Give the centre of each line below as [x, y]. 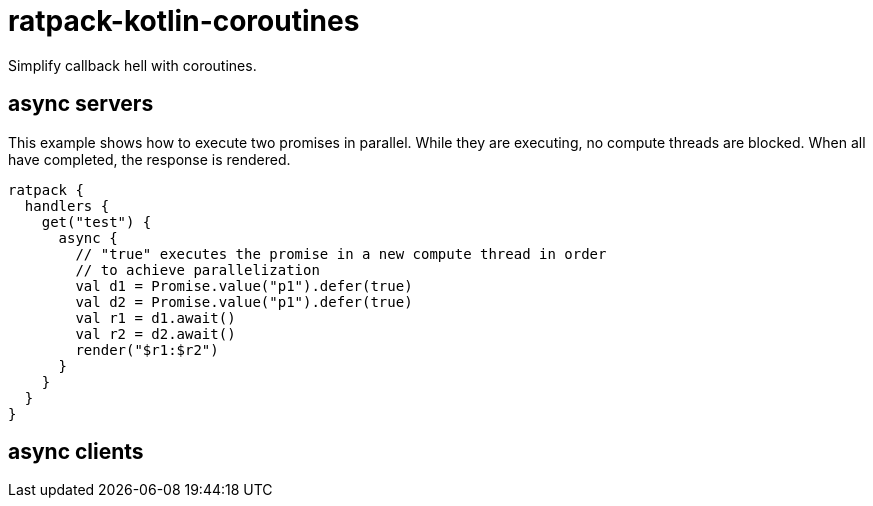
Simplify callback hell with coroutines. [132, 65]
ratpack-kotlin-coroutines [184, 21]
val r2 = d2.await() [155, 333]
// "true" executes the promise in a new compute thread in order [341, 253]
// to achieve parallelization [197, 269]
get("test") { [96, 221]
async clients [76, 452]
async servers [81, 104]
